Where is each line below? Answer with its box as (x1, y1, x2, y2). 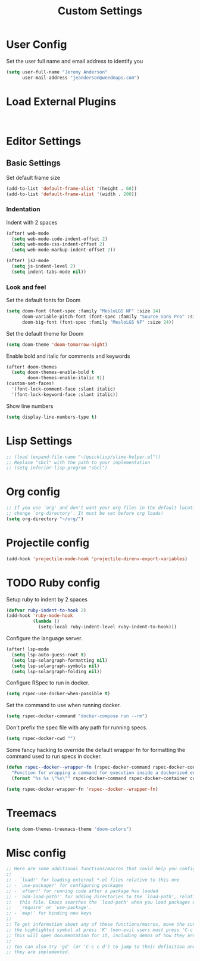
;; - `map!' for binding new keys (6, 910, 92, 916)
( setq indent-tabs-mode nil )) (11, 269, 86, 275)
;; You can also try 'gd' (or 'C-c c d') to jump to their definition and (6, 944, 196, 950)
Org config (6, 485, 61, 499)
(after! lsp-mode (6, 646, 49, 652)
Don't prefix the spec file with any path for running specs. (6, 724, 148, 731)
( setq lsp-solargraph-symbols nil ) (11, 663, 100, 669)
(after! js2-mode (6, 258, 49, 264)
